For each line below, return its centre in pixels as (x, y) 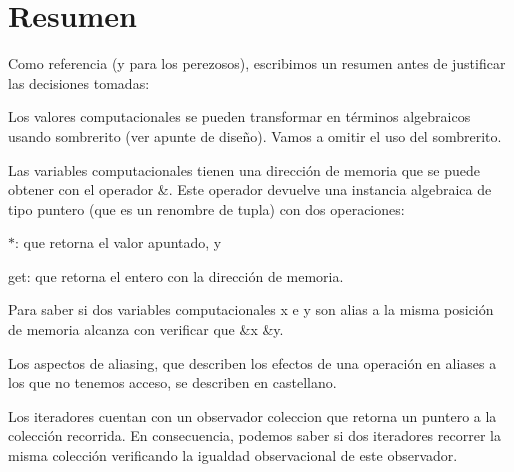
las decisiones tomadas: (79, 82)
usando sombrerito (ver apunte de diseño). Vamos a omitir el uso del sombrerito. (255, 135)
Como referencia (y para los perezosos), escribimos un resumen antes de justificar (257, 63)
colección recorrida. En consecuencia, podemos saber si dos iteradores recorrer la (254, 435)
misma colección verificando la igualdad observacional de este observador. (233, 455)
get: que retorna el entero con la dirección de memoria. (176, 275)
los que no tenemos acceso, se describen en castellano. (172, 382)
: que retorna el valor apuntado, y (118, 242)
